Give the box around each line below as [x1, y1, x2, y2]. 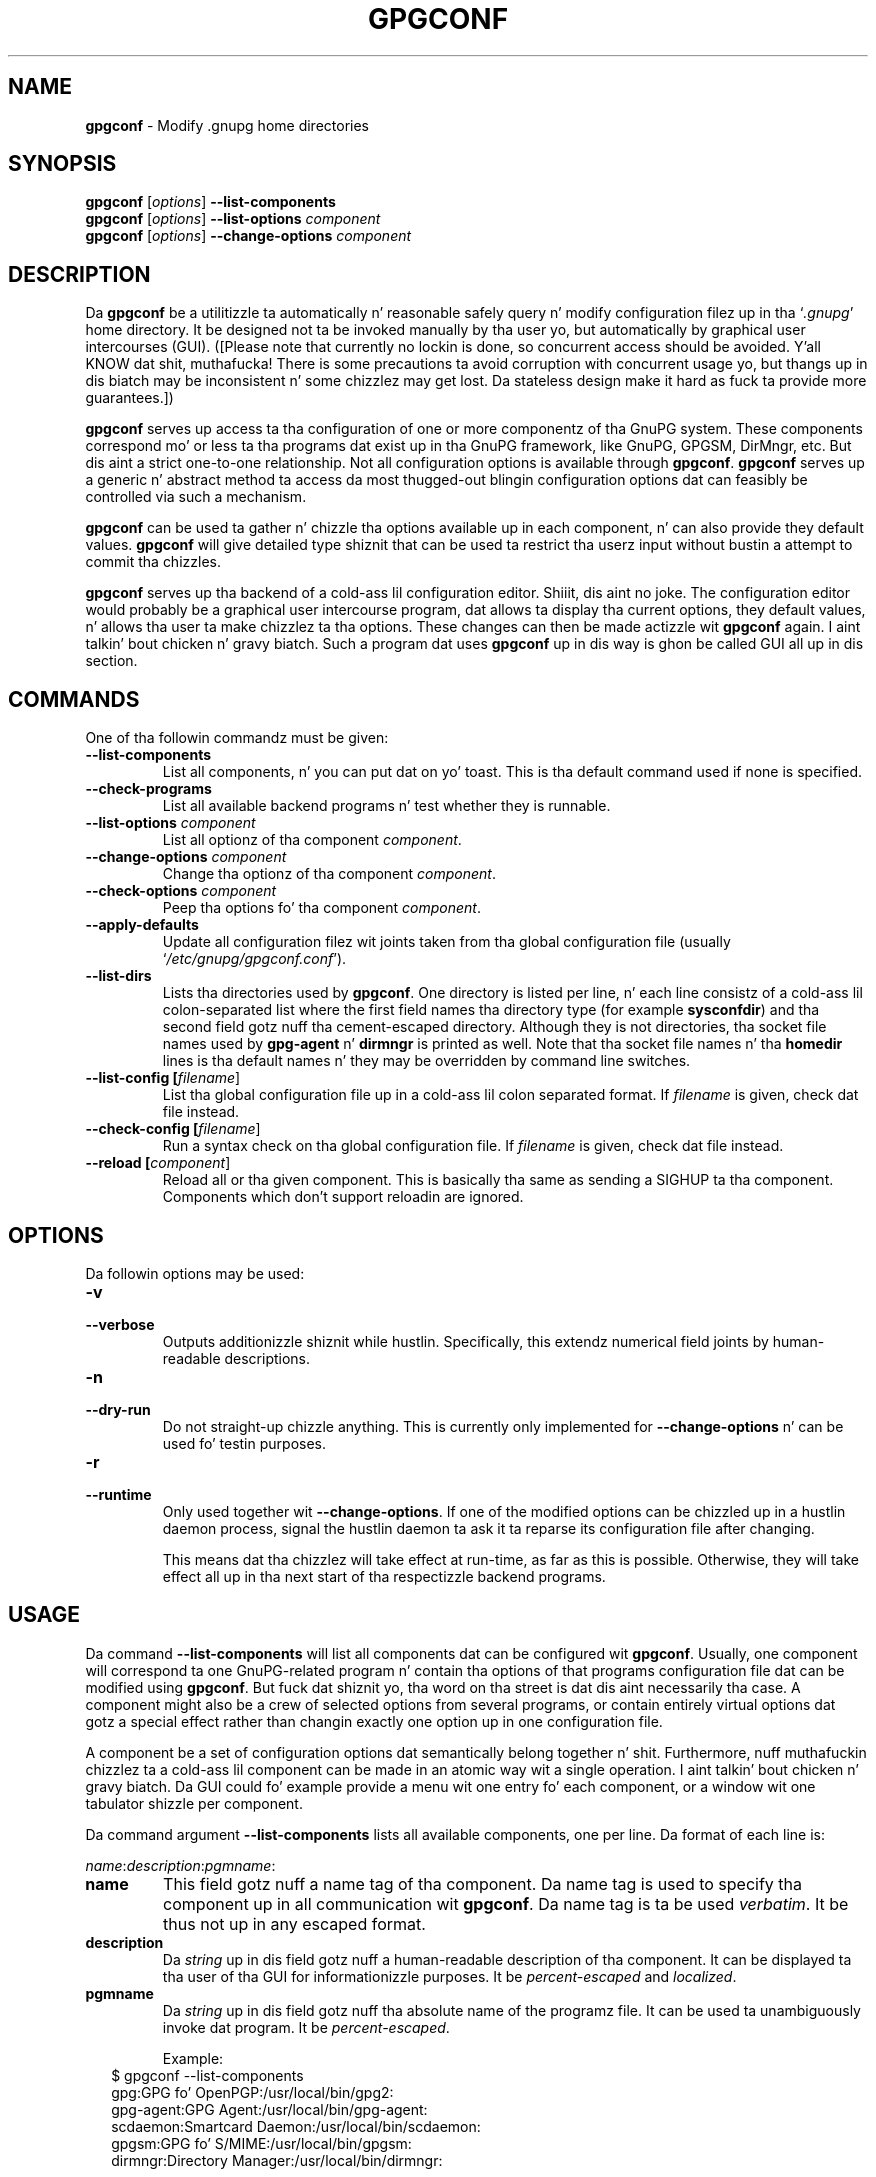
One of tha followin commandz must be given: [85, 729, 389, 747]
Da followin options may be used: [85, 1264, 305, 1282]
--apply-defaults [85, 916, 199, 934]
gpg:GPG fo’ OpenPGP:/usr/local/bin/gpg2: [111, 2083, 394, 2101]
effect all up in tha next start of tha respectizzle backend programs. [162, 1567, 606, 1585]
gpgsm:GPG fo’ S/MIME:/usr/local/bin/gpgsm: [111, 2134, 412, 2152]
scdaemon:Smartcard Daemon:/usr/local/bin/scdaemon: [111, 2117, 481, 2135]
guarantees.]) [85, 389, 174, 407]
